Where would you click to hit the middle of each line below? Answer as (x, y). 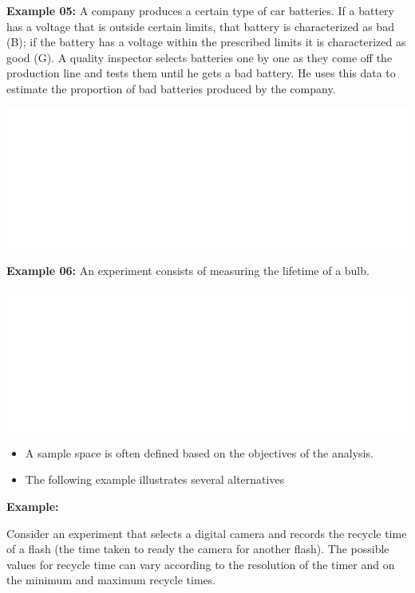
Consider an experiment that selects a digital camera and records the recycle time (207, 533)
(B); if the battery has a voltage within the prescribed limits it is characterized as (206, 42)
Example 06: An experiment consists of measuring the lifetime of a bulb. (188, 271)
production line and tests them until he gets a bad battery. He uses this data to (201, 73)
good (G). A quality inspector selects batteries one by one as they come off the (200, 57)
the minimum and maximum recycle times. (111, 580)
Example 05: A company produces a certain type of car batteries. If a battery (200, 10)
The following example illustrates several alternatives (155, 479)
